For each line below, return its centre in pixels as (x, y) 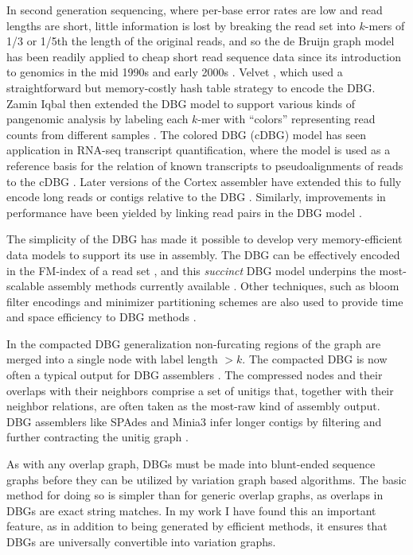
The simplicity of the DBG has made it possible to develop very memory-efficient (205, 239)
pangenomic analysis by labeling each (97, 119)
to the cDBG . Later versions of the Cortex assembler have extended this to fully (204, 181)
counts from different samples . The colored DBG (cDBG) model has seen (187, 134)
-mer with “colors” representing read (286, 119)
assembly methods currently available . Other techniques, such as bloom (224, 286)
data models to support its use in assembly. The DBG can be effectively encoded (203, 254)
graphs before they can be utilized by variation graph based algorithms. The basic (206, 479)
